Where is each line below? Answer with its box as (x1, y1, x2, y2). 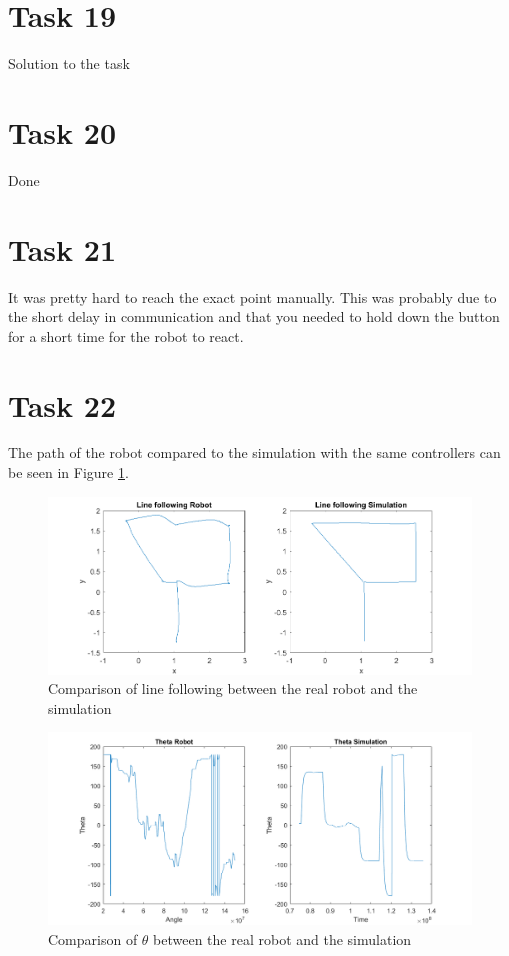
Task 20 (8, 111, 116, 152)
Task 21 (8, 228, 116, 269)
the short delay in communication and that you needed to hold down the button (8, 306, 500, 327)
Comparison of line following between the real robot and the (48, 678, 418, 699)
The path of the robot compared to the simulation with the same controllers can (8, 442, 501, 463)
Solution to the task (8, 53, 130, 74)
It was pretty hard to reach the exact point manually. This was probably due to (8, 286, 497, 307)
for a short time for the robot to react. (8, 325, 244, 346)
